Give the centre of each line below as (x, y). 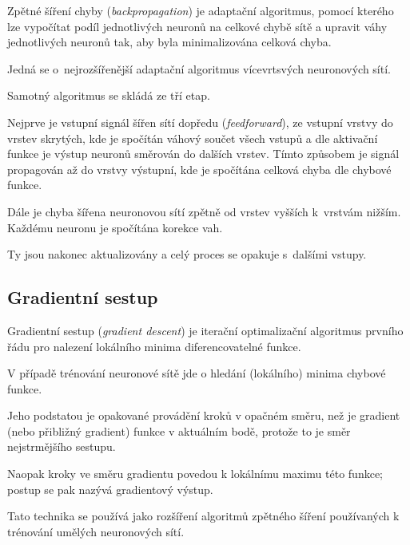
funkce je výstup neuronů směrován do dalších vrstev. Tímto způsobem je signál (203, 154)
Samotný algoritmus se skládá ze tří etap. (109, 95)
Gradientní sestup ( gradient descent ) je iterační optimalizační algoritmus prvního (205, 330)
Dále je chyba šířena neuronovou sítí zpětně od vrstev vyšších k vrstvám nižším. (204, 211)
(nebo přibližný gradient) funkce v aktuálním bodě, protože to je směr (179, 430)
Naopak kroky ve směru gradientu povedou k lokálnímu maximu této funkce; (195, 474)
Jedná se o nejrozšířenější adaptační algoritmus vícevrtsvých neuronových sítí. (199, 68)
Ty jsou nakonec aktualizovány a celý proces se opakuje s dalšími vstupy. (187, 254)
